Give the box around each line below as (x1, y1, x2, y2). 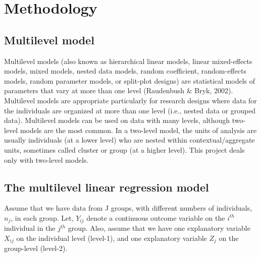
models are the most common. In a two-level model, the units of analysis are (20, 124, 257, 135)
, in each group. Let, (11, 212, 74, 223)
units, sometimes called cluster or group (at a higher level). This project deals (4, 144, 245, 155)
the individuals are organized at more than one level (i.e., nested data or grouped (4, 105, 256, 115)
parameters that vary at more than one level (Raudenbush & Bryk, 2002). (4, 85, 233, 96)
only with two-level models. (4, 154, 89, 165)
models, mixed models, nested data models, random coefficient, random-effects (4, 66, 246, 76)
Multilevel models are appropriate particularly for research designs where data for (4, 95, 257, 105)
